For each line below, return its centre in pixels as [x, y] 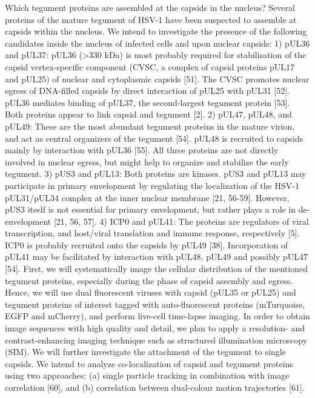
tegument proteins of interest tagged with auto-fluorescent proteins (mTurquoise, [155, 304]
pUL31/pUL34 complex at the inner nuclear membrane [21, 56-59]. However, [147, 197]
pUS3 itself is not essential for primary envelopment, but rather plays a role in [151, 209]
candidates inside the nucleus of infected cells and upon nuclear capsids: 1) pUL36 [157, 43]
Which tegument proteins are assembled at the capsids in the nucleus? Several [150, 7]
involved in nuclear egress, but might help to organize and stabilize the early [147, 161]
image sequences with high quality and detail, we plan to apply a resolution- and [155, 328]
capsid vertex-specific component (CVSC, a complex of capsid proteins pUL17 [150, 66]
